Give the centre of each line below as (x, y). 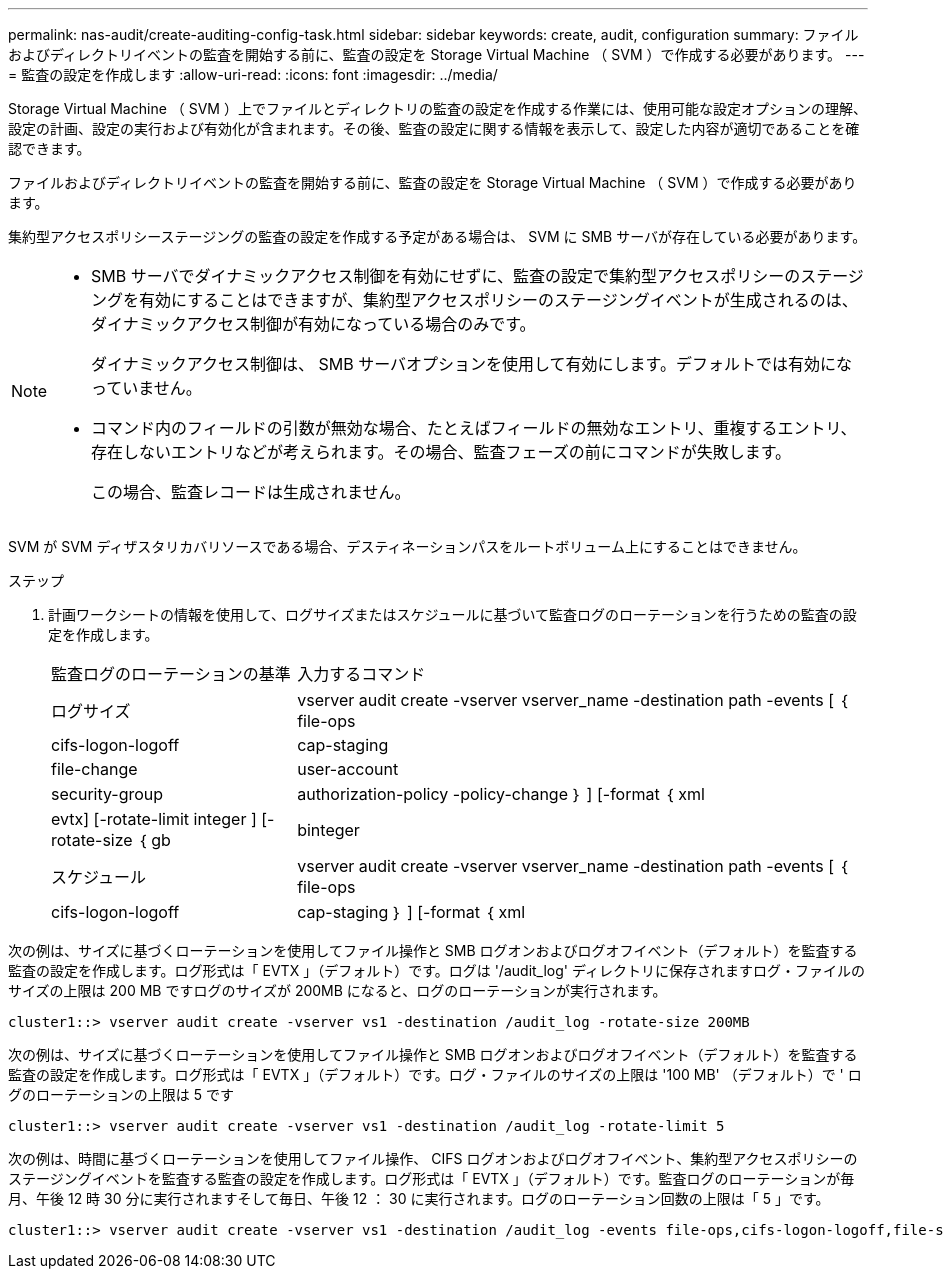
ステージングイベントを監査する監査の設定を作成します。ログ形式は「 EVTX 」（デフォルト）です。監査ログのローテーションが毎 (431, 1178)
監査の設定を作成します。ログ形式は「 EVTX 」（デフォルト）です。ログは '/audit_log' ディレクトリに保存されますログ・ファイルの (436, 970)
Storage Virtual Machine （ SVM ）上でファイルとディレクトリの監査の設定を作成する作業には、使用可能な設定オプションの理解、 (437, 108)
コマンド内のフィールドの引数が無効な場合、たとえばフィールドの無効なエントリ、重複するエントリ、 (474, 428)
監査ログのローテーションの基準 (171, 674)
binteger (328, 830)
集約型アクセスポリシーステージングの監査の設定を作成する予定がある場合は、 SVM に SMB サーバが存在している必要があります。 (437, 236)
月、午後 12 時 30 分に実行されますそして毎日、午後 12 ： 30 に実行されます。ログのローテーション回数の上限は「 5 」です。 (419, 1198)
